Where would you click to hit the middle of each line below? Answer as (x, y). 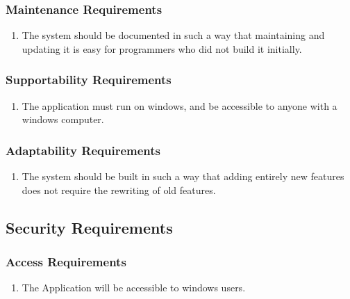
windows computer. (63, 119)
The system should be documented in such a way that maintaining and (173, 35)
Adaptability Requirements (83, 150)
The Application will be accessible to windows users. (134, 288)
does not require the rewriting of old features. (119, 189)
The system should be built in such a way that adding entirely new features (183, 176)
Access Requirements (66, 261)
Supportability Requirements (89, 80)
